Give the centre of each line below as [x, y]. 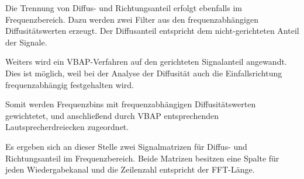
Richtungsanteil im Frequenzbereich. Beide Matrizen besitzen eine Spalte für [142, 158]
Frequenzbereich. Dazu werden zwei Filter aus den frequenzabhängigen [132, 19]
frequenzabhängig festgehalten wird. [70, 84]
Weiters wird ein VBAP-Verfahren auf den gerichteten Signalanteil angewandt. [146, 62]
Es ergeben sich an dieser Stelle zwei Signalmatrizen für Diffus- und [126, 146]
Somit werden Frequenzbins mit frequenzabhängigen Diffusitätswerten [131, 104]
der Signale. [26, 42]
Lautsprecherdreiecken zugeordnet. [67, 127]
